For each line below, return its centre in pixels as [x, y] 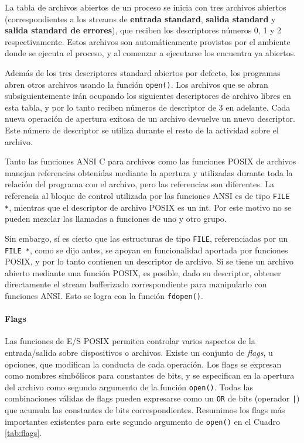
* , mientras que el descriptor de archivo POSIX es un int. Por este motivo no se [148, 207]
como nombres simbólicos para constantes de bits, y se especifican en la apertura [150, 375]
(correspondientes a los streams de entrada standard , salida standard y [140, 18]
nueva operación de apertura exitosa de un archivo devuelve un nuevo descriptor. [150, 119]
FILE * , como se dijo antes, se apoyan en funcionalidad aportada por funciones [146, 250]
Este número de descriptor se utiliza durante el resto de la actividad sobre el [142, 130]
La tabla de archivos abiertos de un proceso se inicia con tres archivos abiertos [146, 7]
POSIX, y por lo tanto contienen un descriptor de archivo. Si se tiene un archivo [149, 261]
